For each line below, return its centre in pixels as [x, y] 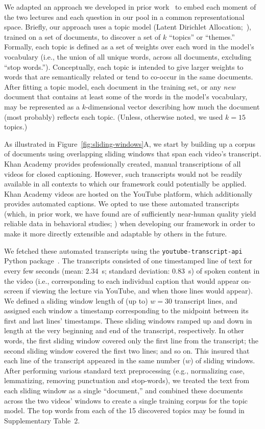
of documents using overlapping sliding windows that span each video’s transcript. [133, 154]
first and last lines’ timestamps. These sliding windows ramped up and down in [128, 320]
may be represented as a [42, 106]
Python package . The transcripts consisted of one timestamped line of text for [128, 261]
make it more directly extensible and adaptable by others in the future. [116, 234]
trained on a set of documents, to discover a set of [82, 36]
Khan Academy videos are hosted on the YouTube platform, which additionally [128, 193]
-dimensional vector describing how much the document [173, 106]
